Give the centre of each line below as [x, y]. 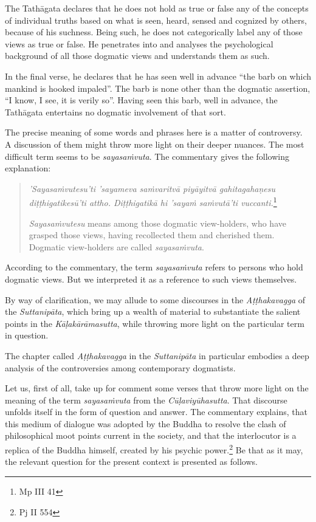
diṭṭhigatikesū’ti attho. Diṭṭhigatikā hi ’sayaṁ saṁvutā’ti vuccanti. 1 [153, 201]
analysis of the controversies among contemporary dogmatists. [120, 367]
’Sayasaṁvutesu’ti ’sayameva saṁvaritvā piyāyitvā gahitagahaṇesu [152, 188]
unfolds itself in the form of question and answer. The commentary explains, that [156, 412]
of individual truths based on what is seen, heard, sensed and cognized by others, [156, 20]
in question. [27, 335]
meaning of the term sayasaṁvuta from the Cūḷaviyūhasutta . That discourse [146, 400]
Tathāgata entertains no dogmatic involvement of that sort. [115, 112]
